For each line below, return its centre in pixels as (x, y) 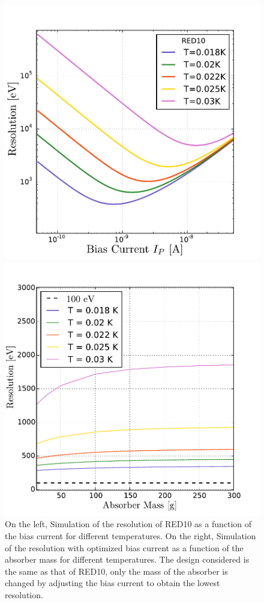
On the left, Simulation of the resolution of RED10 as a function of (128, 524)
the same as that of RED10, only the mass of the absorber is (116, 571)
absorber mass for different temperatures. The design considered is (127, 559)
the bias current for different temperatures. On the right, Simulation (130, 536)
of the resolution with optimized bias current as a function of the (124, 547)
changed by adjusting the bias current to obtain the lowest (112, 583)
